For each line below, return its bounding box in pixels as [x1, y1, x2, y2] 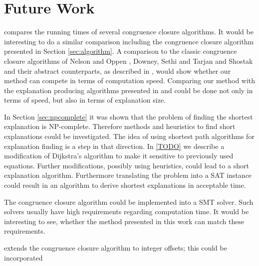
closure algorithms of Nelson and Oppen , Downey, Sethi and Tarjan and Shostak [4, 55, 253, 66]
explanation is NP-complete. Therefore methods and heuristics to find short [4, 121, 236, 132]
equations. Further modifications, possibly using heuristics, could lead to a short [4, 160, 250, 170]
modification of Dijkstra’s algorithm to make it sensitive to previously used [4, 150, 234, 161]
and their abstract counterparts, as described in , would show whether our [4, 65, 231, 76]
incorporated [4, 252, 43, 263]
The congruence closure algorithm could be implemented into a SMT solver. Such [4, 196, 254, 207]
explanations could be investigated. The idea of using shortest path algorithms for [4, 131, 255, 141]
